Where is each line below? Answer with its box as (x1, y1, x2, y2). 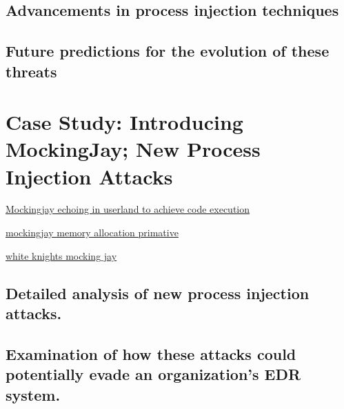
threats (6, 60, 57, 82)
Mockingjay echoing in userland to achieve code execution (6, 202, 250, 216)
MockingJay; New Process (6, 135, 261, 163)
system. (6, 383, 61, 405)
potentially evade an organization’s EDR (6, 363, 301, 385)
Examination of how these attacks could (6, 343, 296, 364)
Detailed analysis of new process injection (6, 282, 310, 303)
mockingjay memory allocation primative (6, 225, 179, 240)
